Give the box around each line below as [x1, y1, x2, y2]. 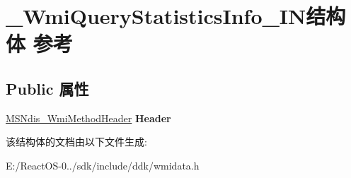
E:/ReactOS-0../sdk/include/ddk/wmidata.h [6, 158, 200, 172]
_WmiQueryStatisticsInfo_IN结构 [6, 1, 346, 30]
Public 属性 [6, 77, 89, 99]
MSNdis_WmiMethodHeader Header [6, 110, 171, 125]
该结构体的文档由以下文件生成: [6, 134, 147, 149]
